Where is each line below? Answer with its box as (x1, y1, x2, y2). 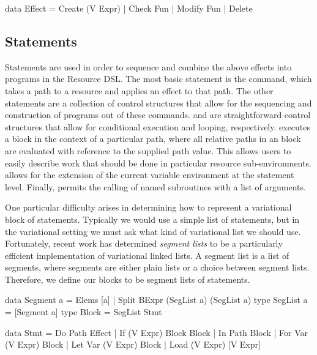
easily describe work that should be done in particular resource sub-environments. (5, 156, 311, 169)
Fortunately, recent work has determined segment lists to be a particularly (5, 237, 283, 250)
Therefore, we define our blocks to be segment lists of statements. (5, 272, 250, 285)
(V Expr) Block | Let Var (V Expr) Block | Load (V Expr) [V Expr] (5, 338, 261, 351)
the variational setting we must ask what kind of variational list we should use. (5, 225, 301, 237)
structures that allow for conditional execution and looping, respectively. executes (5, 120, 311, 133)
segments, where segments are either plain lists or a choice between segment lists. (5, 261, 310, 274)
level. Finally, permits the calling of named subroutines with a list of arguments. (5, 180, 306, 193)
